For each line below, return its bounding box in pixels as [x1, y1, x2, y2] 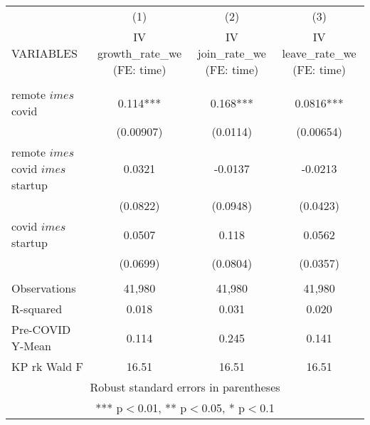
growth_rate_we [97, 45, 182, 61]
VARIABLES [11, 45, 78, 61]
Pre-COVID [11, 321, 71, 337]
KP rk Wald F [11, 358, 83, 374]
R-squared [11, 300, 63, 317]
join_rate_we [197, 45, 266, 61]
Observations [11, 280, 76, 296]
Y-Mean [11, 337, 52, 354]
